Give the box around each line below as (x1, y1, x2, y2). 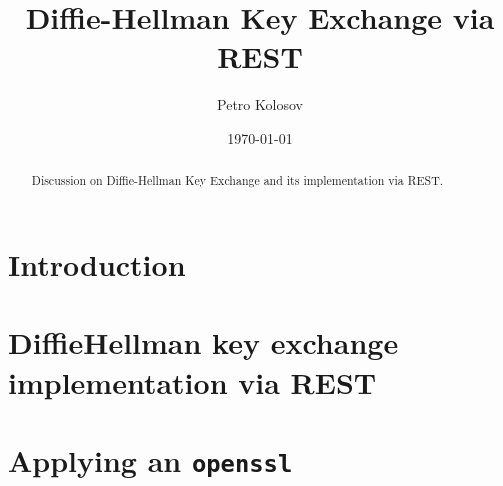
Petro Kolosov (217, 94, 303, 115)
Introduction (8, 243, 186, 284)
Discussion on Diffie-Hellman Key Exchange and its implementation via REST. (31, 172, 444, 189)
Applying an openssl (8, 439, 293, 480)
